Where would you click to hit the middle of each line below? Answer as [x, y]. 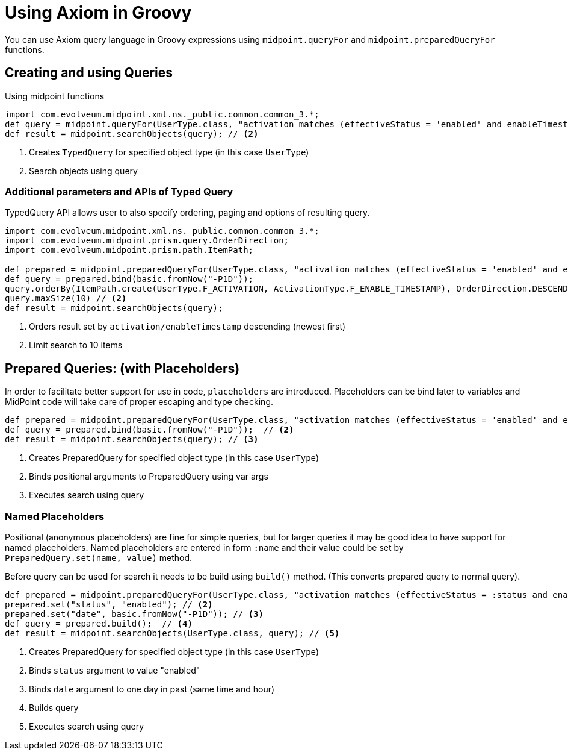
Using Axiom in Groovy [98, 13]
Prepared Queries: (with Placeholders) [122, 368]
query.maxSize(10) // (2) [66, 299]
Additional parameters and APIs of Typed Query [119, 191]
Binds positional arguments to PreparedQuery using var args [149, 477]
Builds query [54, 707]
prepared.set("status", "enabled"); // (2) [109, 604]
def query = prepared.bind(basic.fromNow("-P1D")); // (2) [150, 430]
